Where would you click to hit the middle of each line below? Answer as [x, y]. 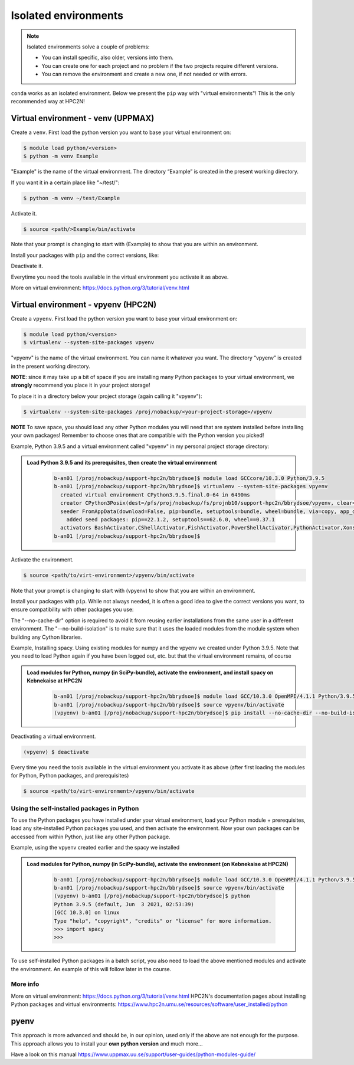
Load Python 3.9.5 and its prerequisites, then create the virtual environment [122, 463]
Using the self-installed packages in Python [75, 808]
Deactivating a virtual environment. [53, 736]
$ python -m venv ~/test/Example [72, 198]
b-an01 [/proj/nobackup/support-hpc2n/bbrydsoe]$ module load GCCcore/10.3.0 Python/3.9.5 [189, 478]
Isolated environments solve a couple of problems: [88, 47]
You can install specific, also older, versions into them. [107, 58]
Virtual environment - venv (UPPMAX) [83, 118]
